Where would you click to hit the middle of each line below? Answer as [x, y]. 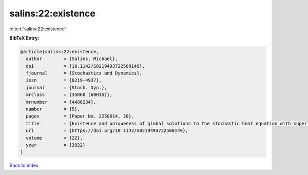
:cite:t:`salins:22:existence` [38, 29]
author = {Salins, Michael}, [72, 59]
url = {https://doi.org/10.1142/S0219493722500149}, [107, 131]
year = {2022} [56, 145]
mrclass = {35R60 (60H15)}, [69, 95]
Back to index [24, 166]
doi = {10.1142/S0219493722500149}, [85, 66]
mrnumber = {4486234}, [61, 102]
